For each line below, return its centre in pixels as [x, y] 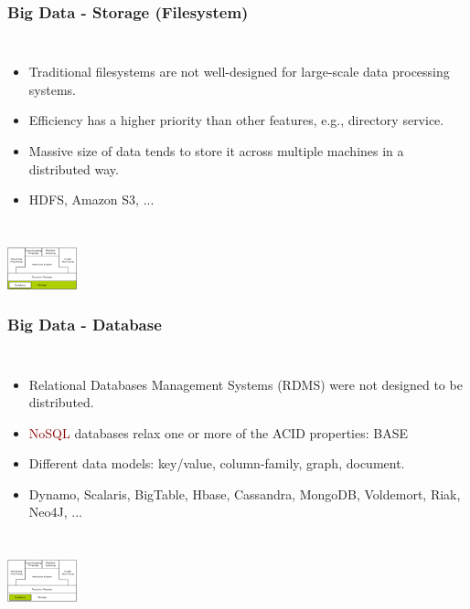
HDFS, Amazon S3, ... [91, 199]
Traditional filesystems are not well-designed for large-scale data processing [239, 72]
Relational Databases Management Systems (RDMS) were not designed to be [246, 384]
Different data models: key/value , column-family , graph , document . [217, 463]
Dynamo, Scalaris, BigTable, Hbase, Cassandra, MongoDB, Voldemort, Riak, [245, 493]
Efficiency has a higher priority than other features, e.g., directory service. [236, 120]
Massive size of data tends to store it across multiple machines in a [216, 151]
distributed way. [74, 168]
